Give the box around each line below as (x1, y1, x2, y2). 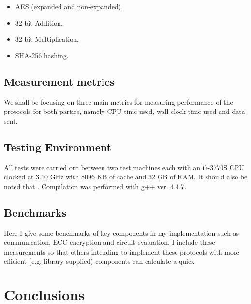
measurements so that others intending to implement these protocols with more (4, 246, 239, 256)
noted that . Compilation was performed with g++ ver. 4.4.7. (4, 181, 187, 191)
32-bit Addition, (15, 17, 63, 28)
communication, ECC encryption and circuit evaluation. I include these (4, 237, 215, 247)
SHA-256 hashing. (15, 50, 69, 60)
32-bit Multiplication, (15, 34, 79, 44)
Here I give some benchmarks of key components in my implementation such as (4, 227, 239, 238)
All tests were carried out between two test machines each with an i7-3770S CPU (4, 162, 244, 172)
